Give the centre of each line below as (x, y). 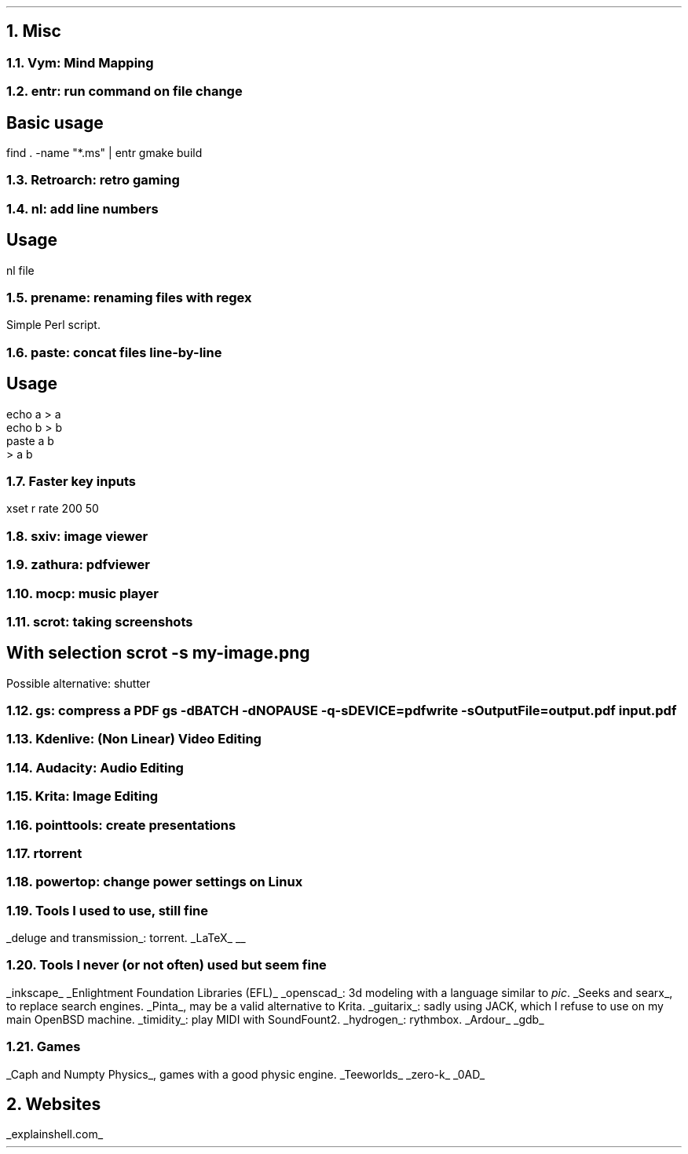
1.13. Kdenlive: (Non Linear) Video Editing (134, 739)
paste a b (30, 440)
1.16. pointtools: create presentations (121, 825)
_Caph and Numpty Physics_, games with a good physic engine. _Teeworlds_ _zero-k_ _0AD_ (246, 1074)
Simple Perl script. (53, 325)
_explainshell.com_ (55, 1134)
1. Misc (34, 31)
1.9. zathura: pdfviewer (78, 565)
